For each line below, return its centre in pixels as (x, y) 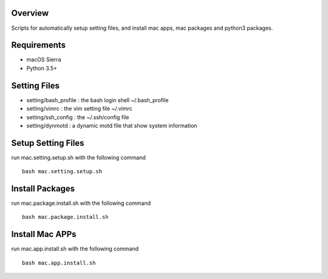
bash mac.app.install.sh (59, 263)
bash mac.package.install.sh (65, 217)
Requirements (39, 45)
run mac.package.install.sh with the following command (81, 203)
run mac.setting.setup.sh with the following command (78, 157)
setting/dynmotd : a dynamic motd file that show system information (112, 125)
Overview (30, 13)
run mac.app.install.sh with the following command (75, 249)
